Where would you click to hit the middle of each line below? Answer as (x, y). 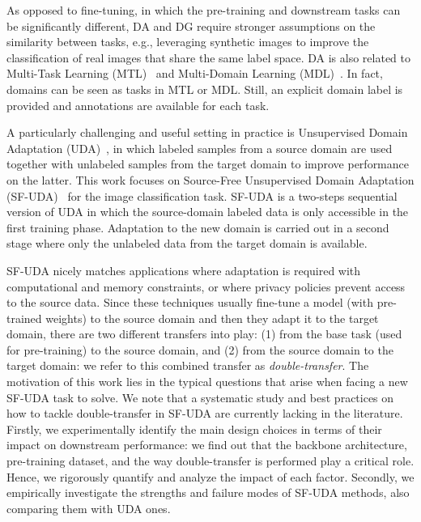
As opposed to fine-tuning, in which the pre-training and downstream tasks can (204, 10)
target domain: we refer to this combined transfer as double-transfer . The (188, 365)
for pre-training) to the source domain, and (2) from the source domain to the (200, 349)
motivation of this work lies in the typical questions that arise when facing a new (207, 382)
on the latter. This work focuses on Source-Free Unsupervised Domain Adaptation (210, 179)
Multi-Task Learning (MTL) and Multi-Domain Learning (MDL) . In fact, (195, 73)
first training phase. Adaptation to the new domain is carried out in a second (198, 227)
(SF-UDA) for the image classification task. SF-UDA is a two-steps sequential (202, 195)
